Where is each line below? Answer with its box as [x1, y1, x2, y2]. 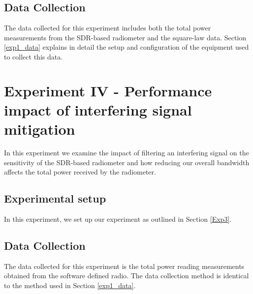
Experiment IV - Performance [4, 80, 212, 100]
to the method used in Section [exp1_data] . [4, 280, 136, 291]
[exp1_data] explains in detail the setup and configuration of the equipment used [4, 42, 249, 52]
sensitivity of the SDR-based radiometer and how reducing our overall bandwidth [4, 157, 250, 167]
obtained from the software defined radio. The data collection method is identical [4, 270, 249, 281]
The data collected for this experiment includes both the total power [4, 23, 211, 33]
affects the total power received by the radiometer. [4, 167, 156, 177]
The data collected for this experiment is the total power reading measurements [4, 261, 245, 271]
